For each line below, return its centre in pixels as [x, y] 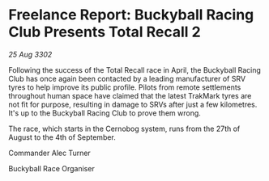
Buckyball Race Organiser [51, 168]
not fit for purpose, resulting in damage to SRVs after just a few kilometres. [133, 104]
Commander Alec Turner [49, 153]
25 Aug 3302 [30, 54]
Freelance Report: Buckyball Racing [131, 15]
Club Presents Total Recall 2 [105, 32]
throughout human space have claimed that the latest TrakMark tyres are [130, 95]
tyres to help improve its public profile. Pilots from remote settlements [125, 87]
